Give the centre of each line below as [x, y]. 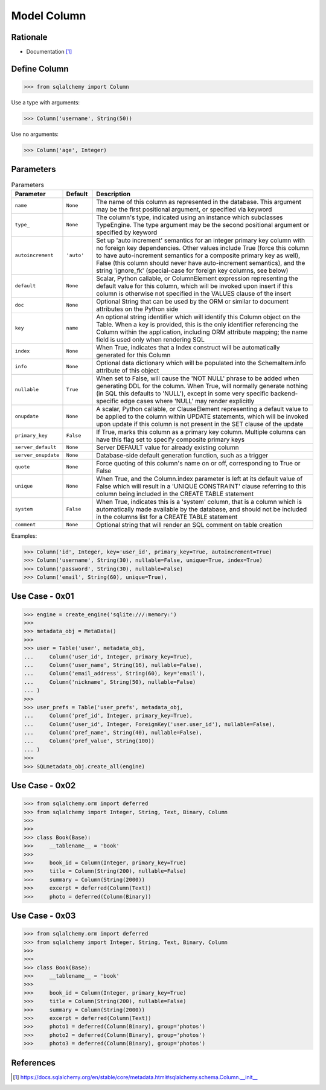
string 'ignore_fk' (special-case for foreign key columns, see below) [192, 270]
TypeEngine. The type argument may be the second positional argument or [203, 225]
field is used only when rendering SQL [150, 339]
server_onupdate [37, 455]
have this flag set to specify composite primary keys [170, 439]
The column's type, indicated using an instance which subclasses [189, 217]
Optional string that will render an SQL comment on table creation [189, 524]
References [33, 1063]
